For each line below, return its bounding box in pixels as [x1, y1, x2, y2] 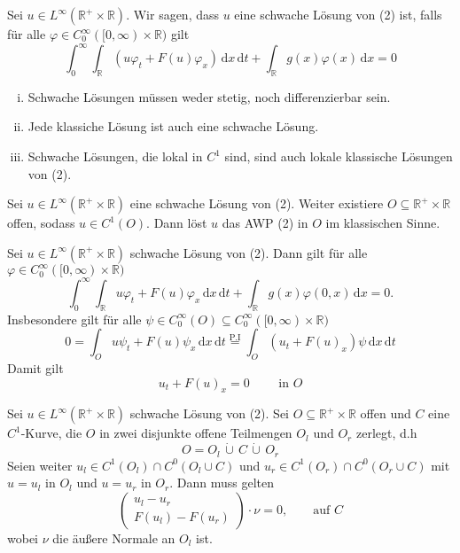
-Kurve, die [20, 424, 82, 442]
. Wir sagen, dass [126, 5, 220, 23]
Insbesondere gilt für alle [7, 309, 142, 328]
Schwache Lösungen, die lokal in [27, 147, 203, 166]
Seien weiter [7, 456, 73, 474]
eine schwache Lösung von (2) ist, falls [234, 5, 442, 23]
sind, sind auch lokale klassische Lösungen [224, 147, 453, 166]
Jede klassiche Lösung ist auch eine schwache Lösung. [27, 117, 319, 136]
